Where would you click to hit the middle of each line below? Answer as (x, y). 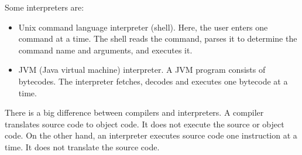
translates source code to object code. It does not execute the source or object (145, 124)
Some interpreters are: (44, 7)
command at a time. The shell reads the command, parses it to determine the (158, 38)
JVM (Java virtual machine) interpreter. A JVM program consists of (142, 70)
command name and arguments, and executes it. (105, 50)
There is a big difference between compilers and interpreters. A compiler (134, 112)
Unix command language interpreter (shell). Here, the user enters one (143, 27)
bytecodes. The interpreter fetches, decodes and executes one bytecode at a (153, 81)
